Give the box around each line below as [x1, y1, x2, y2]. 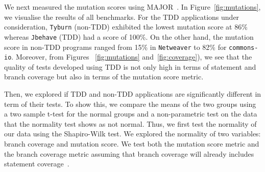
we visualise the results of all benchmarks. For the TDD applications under [4, 11, 239, 22]
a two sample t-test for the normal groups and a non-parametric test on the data [4, 108, 257, 119]
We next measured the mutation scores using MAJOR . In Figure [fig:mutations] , [4, 2, 261, 12]
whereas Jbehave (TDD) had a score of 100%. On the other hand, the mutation [4, 31, 254, 42]
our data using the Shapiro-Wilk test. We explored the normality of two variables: [4, 128, 261, 139]
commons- [229, 44, 258, 51]
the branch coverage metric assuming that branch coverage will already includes [4, 148, 254, 159]
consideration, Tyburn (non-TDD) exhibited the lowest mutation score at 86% [4, 21, 248, 32]
